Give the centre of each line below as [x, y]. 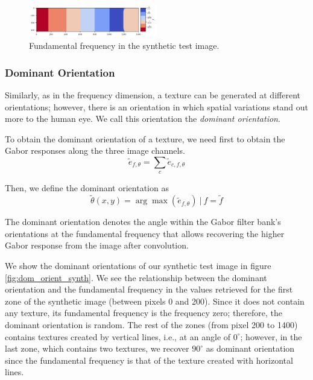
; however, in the [271, 336]
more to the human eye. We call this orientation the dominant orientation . [143, 119]
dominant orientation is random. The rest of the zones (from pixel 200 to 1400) [151, 324]
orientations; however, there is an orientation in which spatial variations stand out [157, 106]
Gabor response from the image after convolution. [97, 245]
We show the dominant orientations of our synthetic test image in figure [138, 265]
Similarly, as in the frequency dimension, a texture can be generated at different [153, 95]
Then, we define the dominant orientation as [87, 188]
